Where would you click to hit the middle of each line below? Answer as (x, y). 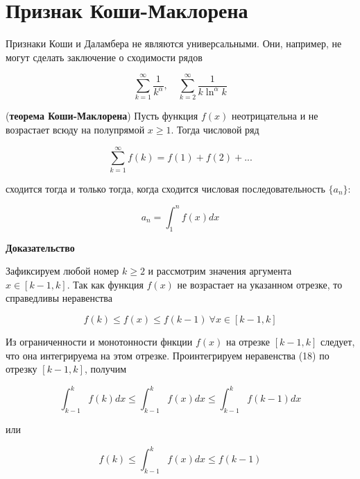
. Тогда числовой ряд (215, 130)
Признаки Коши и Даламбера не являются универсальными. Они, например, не (174, 43)
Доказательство (40, 247)
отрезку (22, 369)
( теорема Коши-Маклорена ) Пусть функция (102, 116)
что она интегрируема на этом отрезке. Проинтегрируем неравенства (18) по (168, 355)
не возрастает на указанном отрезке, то (260, 284)
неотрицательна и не (275, 116)
